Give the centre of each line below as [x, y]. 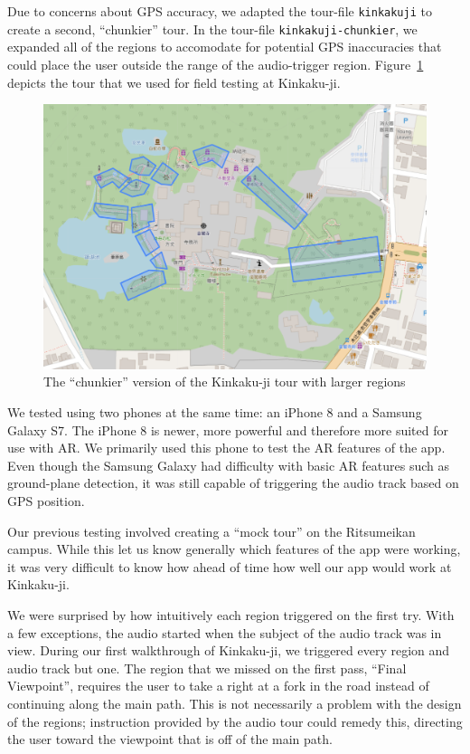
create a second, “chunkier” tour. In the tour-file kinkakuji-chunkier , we [212, 29]
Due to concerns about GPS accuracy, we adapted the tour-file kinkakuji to [220, 11]
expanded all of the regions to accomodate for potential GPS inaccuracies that [225, 47]
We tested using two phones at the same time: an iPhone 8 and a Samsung [215, 412]
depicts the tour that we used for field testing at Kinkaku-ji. [174, 82]
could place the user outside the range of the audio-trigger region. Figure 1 [216, 64]
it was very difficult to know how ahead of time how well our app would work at [230, 566]
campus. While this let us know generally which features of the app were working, [234, 549]
